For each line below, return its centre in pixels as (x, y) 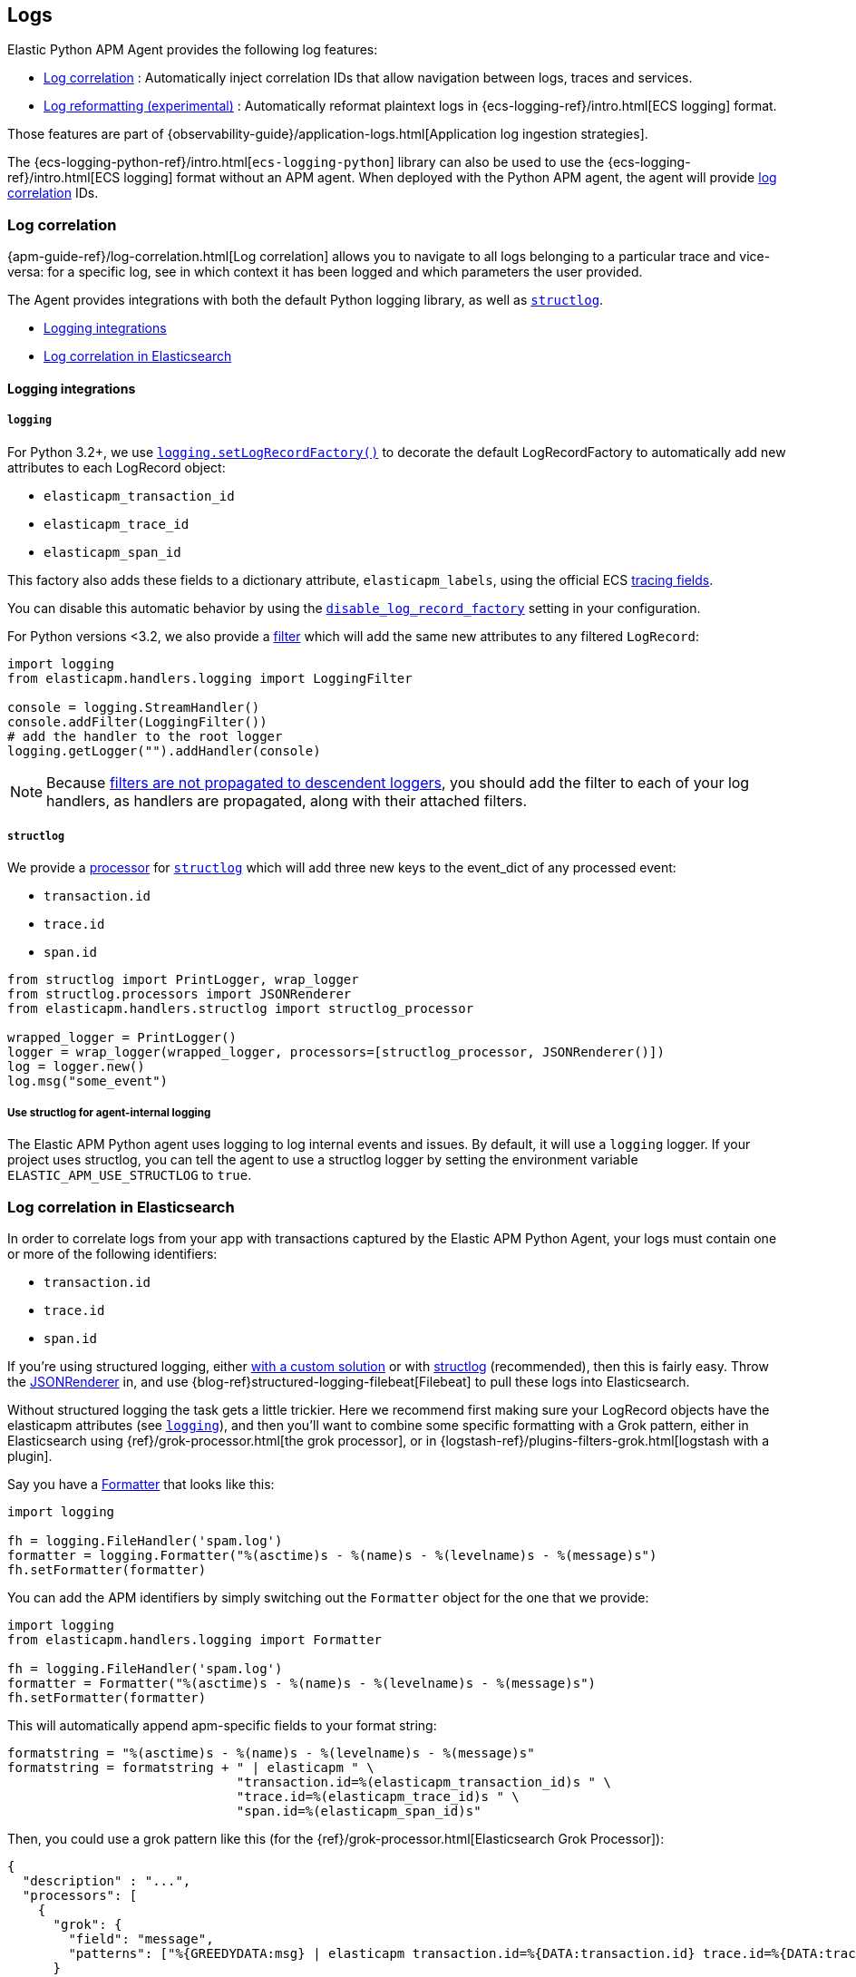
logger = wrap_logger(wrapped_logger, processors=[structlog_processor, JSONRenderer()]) (336, 1052)
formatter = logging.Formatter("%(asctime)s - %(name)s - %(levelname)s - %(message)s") (332, 1555)
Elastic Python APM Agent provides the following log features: (193, 50)
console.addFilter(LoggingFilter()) (137, 721)
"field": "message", (141, 1938)
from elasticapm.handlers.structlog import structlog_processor (241, 1009)
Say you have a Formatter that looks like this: (141, 1484)
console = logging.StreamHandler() (134, 707)
